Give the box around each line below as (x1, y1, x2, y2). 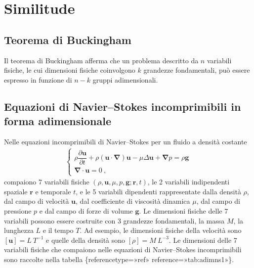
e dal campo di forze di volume (39, 205, 133, 216)
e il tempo (42, 225, 74, 235)
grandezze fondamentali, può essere (143, 65, 250, 75)
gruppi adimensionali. (92, 74, 158, 85)
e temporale (35, 186, 71, 196)
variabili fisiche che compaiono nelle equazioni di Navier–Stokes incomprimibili (4, 244, 242, 255)
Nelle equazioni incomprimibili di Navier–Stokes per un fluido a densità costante (4, 136, 247, 146)
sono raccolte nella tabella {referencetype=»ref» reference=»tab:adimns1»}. (4, 254, 234, 264)
